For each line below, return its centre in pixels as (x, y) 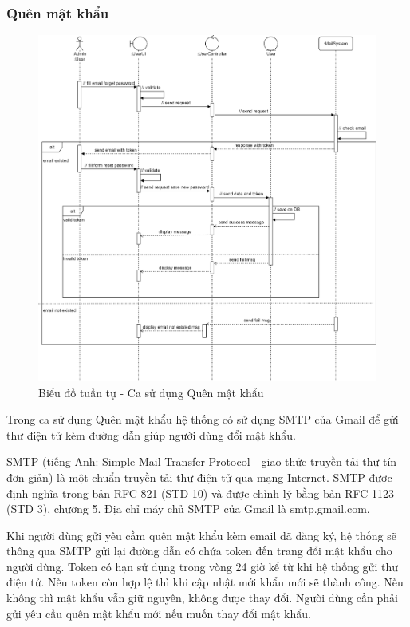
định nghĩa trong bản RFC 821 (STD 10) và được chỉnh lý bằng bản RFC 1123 (200, 493)
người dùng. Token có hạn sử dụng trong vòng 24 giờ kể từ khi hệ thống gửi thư (202, 566)
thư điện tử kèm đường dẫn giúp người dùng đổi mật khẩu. (151, 434)
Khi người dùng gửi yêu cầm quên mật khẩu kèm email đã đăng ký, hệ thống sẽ (201, 535)
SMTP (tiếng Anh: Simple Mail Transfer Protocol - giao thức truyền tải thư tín (202, 461)
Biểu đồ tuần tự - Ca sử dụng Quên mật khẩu (151, 392)
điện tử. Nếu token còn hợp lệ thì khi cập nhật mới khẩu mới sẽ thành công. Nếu (205, 582)
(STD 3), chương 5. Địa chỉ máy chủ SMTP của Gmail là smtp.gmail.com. (188, 509)
